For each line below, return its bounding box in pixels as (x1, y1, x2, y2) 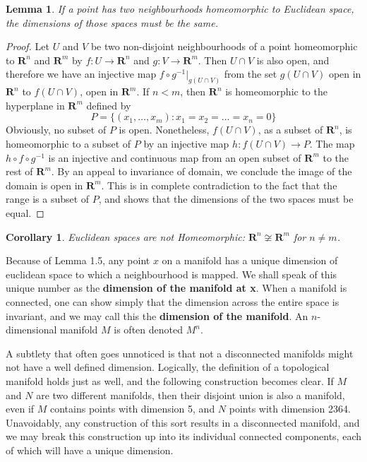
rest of (6, 164, 33, 179)
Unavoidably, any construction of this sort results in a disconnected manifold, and (6, 415, 360, 430)
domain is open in (6, 177, 83, 192)
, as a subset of (258, 122, 323, 137)
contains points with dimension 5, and (49, 401, 215, 416)
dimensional (6, 322, 57, 337)
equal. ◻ (6, 205, 44, 220)
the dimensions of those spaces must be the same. (6, 15, 218, 30)
